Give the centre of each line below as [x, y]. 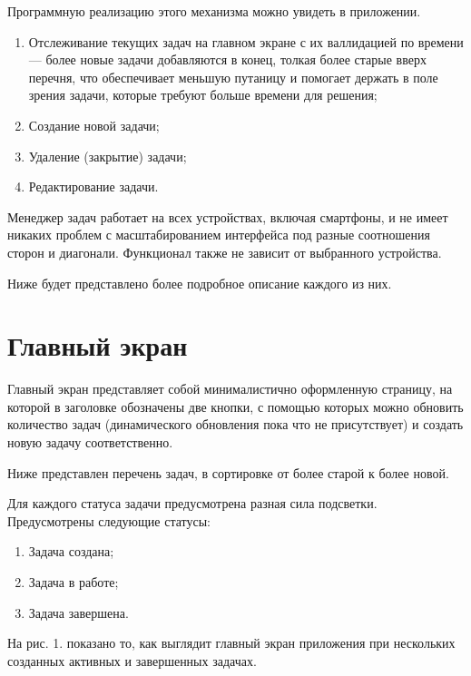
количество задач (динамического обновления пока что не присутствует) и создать [235, 424]
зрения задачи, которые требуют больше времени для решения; [203, 95]
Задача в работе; [74, 582]
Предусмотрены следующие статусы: [109, 520]
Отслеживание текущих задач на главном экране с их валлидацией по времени [246, 41]
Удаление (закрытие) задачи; [108, 156]
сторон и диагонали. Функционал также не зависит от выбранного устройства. [225, 252]
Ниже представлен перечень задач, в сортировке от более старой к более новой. [228, 472]
